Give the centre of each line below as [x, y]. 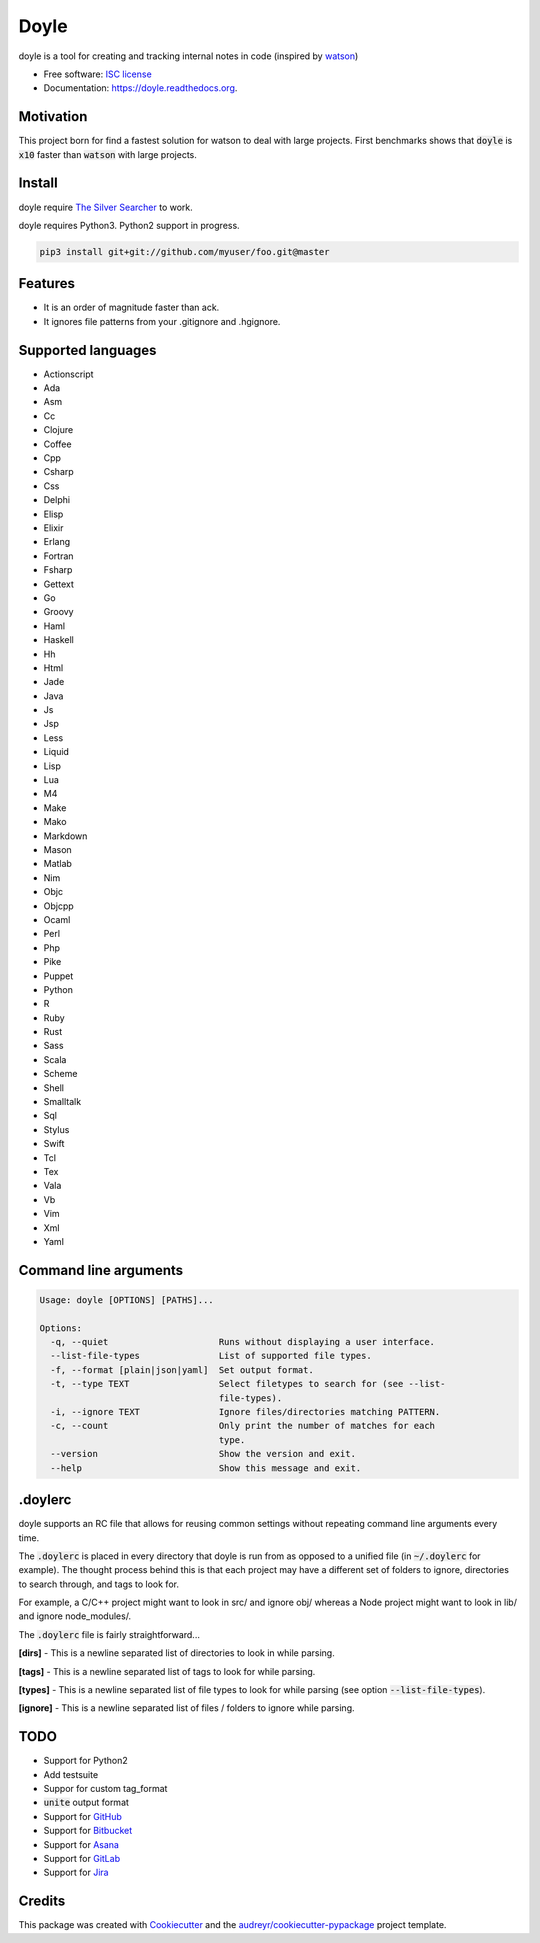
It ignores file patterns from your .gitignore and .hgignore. [162, 321]
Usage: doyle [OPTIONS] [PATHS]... [126, 1299]
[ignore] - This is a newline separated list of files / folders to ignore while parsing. [186, 1708]
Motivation [53, 116]
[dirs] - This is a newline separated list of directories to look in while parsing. [176, 1653]
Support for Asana [81, 1844]
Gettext [58, 584]
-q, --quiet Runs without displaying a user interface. [242, 1342]
